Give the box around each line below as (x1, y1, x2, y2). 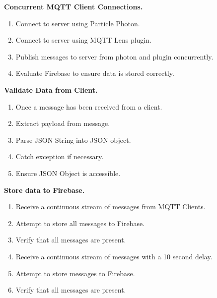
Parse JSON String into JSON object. (15, 134, 131, 145)
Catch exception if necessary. (15, 151, 104, 162)
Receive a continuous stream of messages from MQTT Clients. (15, 201, 206, 212)
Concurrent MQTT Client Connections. (4, 1, 143, 11)
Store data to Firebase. (4, 184, 85, 195)
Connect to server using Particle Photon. (15, 18, 140, 28)
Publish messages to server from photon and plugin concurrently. (15, 51, 214, 61)
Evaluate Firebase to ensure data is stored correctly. (15, 68, 174, 78)
